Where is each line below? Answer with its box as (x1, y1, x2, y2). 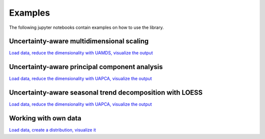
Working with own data (9, 114, 81, 122)
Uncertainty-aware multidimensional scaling (9, 37, 149, 46)
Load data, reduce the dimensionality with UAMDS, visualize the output (9, 50, 153, 56)
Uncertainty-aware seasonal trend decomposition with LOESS (9, 89, 203, 97)
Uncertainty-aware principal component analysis (9, 63, 163, 71)
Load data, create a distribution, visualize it (9, 127, 96, 133)
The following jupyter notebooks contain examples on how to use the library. (9, 24, 164, 30)
